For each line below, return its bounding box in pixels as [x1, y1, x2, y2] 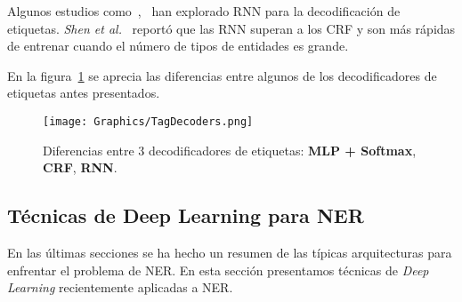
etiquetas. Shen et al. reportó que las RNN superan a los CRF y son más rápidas [7, 19, 456, 37]
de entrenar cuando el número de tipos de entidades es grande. [7, 36, 349, 55]
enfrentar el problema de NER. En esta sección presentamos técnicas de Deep [7, 260, 429, 279]
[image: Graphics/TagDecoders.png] [43, 115, 254, 128]
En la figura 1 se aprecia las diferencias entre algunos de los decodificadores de [7, 66, 437, 84]
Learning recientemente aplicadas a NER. [7, 278, 233, 297]
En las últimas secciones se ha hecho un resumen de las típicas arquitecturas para [7, 243, 452, 262]
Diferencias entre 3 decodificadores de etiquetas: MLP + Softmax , [43, 140, 417, 159]
